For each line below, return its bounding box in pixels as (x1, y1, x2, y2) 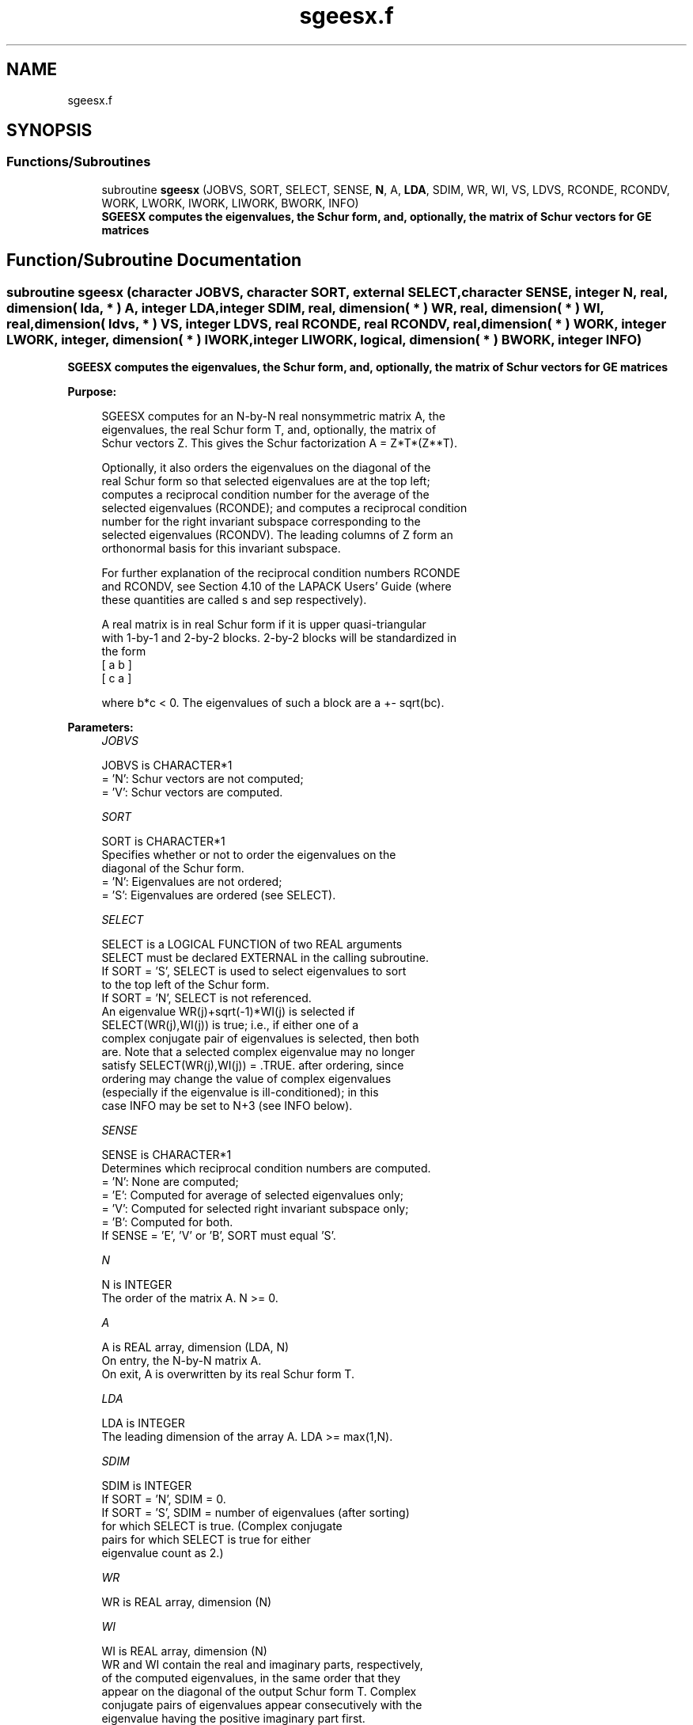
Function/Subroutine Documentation (6, 250, 302, 271)
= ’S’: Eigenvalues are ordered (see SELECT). (101, 888, 336, 902)
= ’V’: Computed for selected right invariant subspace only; (101, 1202, 409, 1216)
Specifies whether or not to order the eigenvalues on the (101, 848, 396, 862)
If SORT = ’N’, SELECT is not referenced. (101, 991, 312, 1005)
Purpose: (67, 385, 117, 399)
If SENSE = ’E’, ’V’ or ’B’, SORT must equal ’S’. (101, 1229, 336, 1243)
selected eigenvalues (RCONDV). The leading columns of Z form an (101, 528, 453, 542)
